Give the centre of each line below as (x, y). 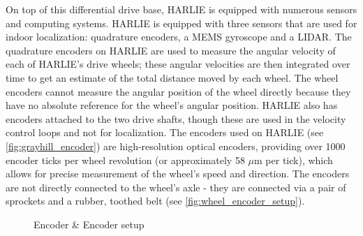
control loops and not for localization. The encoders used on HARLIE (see (165, 132)
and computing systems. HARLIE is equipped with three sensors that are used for (181, 23)
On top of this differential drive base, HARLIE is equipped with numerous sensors (181, 9)
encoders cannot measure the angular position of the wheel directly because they (178, 91)
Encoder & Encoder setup (89, 224)
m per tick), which (294, 160)
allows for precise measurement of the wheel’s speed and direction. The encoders (178, 174)
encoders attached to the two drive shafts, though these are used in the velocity (176, 118)
